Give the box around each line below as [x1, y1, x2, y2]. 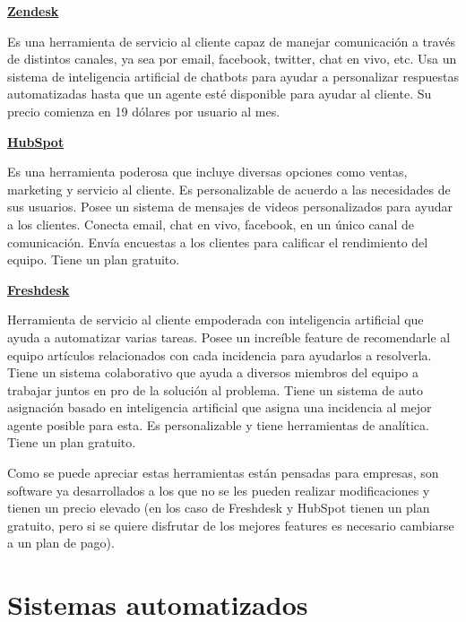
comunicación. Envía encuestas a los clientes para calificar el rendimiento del [7, 232, 428, 251]
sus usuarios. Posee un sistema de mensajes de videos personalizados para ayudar [7, 197, 453, 216]
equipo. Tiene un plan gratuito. [7, 250, 180, 269]
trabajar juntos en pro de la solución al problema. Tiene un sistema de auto [7, 380, 424, 399]
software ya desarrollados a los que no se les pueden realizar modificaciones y [7, 480, 430, 499]
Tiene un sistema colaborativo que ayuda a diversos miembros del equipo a [7, 363, 419, 382]
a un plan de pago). [7, 533, 115, 552]
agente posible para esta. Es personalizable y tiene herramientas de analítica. [7, 415, 429, 434]
